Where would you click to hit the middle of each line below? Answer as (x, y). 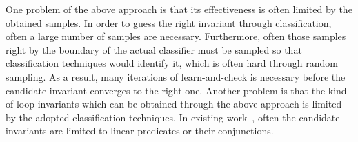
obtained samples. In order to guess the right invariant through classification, (169, 22)
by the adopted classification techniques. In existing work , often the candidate (173, 117)
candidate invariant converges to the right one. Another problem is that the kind (176, 90)
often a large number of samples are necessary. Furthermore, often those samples (176, 36)
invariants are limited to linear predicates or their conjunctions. (140, 131)
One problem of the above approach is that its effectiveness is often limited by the (179, 9)
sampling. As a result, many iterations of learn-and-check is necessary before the (176, 76)
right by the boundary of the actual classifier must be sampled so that (154, 49)
